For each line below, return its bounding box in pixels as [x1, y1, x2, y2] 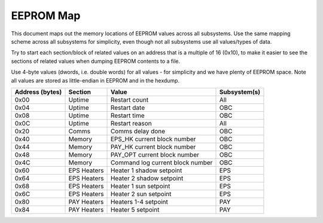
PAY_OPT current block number [110, 150, 200, 158]
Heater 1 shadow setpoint [110, 166, 182, 175]
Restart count [110, 96, 149, 104]
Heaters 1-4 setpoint [110, 197, 169, 206]
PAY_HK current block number [110, 142, 196, 151]
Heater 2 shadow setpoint [110, 174, 184, 182]
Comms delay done [110, 127, 166, 135]
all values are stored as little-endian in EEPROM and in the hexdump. [11, 77, 179, 84]
